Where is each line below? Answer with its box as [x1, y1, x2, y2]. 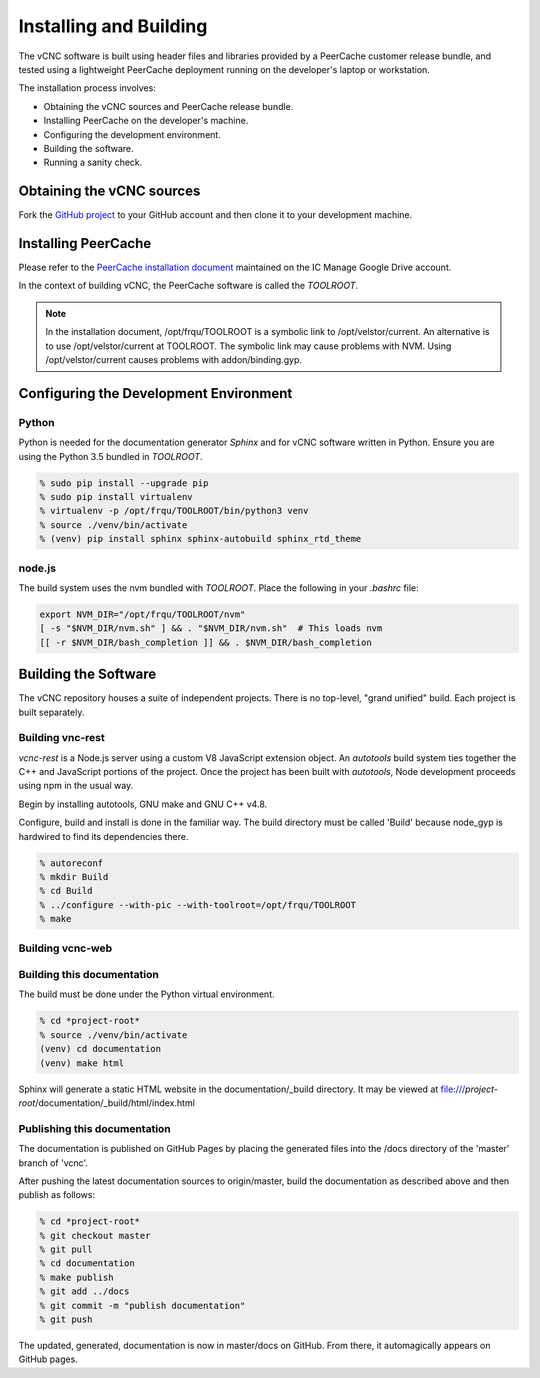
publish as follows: [18, 1189, 95, 1201]
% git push [39, 1314, 93, 1325]
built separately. [18, 706, 85, 718]
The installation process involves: [18, 82, 157, 94]
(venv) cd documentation [39, 1043, 162, 1055]
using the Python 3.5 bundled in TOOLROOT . [18, 450, 204, 462]
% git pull [39, 1244, 93, 1255]
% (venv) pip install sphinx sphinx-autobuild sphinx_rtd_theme [39, 533, 362, 545]
